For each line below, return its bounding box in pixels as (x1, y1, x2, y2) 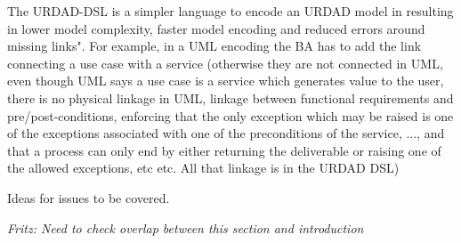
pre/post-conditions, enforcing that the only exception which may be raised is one (7, 106, 454, 125)
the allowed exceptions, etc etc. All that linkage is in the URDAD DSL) (7, 158, 400, 177)
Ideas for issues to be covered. (7, 188, 170, 207)
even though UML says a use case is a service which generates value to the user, (7, 71, 444, 90)
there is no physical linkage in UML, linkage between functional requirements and (7, 88, 454, 107)
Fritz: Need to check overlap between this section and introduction (7, 218, 364, 237)
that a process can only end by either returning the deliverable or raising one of (7, 141, 441, 159)
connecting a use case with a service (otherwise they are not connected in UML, (7, 53, 443, 72)
